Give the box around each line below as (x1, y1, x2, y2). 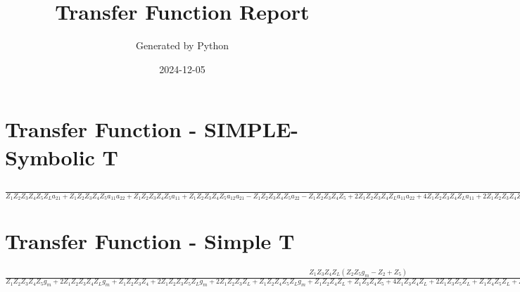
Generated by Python (135, 38, 229, 53)
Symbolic (5, 142, 95, 171)
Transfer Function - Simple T (5, 227, 295, 255)
